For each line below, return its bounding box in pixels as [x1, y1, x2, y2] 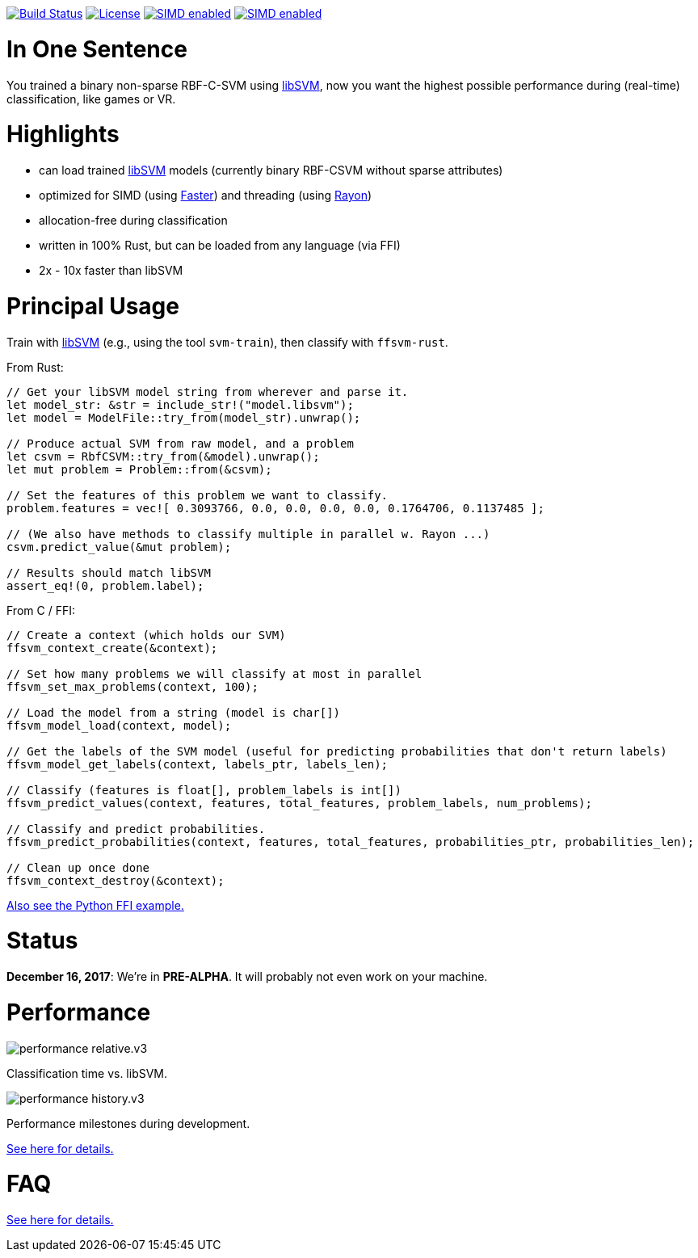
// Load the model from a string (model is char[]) [6, 705, 341, 719]
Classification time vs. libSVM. [6, 1066, 168, 1080]
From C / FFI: [6, 603, 75, 617]
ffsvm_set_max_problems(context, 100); [6, 679, 259, 693]
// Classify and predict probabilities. [6, 822, 266, 835]
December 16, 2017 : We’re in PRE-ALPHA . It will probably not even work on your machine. [6, 970, 488, 983]
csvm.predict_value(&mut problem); [6, 540, 232, 553]
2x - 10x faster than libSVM [39, 263, 183, 277]
